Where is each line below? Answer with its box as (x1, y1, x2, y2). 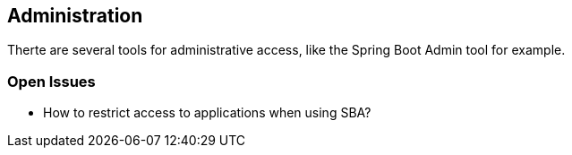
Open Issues (7, 72, 96, 90)
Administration (7, 4, 143, 27)
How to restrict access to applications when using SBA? (43, 105, 371, 121)
